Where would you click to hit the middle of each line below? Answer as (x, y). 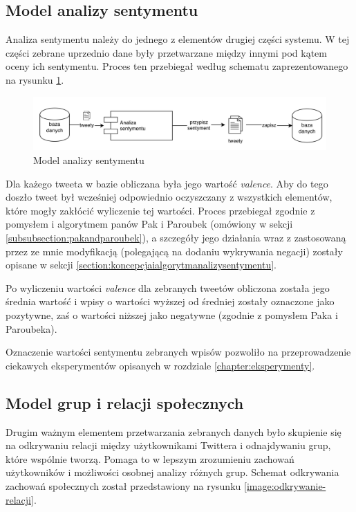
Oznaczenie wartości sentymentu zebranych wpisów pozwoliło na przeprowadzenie (178, 352)
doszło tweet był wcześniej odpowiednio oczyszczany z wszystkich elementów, (169, 197)
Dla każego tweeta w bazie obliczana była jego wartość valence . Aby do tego (167, 183)
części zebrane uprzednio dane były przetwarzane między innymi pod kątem (166, 52)
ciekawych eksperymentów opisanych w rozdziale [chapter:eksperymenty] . (160, 365)
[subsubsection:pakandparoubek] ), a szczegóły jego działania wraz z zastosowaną (176, 237)
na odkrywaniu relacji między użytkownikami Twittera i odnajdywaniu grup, (168, 445)
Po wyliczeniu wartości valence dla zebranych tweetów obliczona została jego (168, 287)
